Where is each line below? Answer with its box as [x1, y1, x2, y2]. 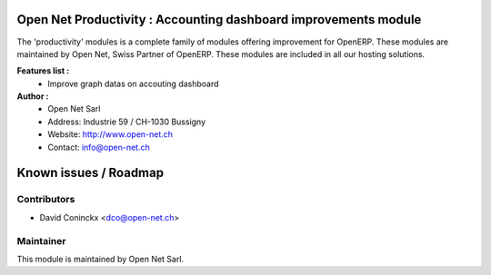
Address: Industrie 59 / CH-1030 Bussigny [47, 116, 206, 127]
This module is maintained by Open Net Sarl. [16, 253, 185, 264]
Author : [16, 91, 49, 102]
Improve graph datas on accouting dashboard [47, 78, 219, 89]
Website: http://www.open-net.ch [47, 129, 173, 140]
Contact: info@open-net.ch [47, 142, 150, 152]
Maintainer [16, 234, 66, 247]
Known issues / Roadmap [16, 165, 164, 181]
